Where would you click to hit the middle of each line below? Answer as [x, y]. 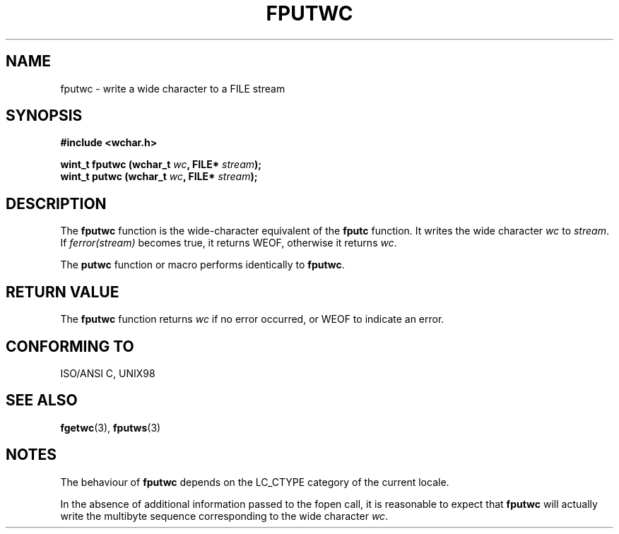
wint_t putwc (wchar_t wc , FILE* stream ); [159, 177]
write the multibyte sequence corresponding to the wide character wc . [224, 516]
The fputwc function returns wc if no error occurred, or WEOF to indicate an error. [252, 319]
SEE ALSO [42, 400]
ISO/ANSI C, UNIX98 [108, 373]
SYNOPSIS [44, 116]
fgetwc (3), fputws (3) [111, 427]
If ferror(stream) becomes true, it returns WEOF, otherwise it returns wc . [229, 243]
